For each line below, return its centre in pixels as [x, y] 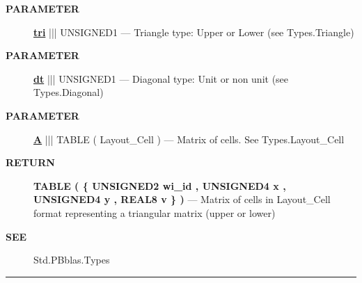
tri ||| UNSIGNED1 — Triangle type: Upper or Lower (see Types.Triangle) [194, 32]
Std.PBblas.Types [72, 260]
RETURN [30, 162]
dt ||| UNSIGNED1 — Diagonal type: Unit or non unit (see [161, 78]
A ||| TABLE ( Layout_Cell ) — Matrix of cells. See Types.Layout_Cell [189, 139]
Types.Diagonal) [69, 92]
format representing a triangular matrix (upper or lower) [155, 212]
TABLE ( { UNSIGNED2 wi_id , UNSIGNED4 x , [160, 185]
